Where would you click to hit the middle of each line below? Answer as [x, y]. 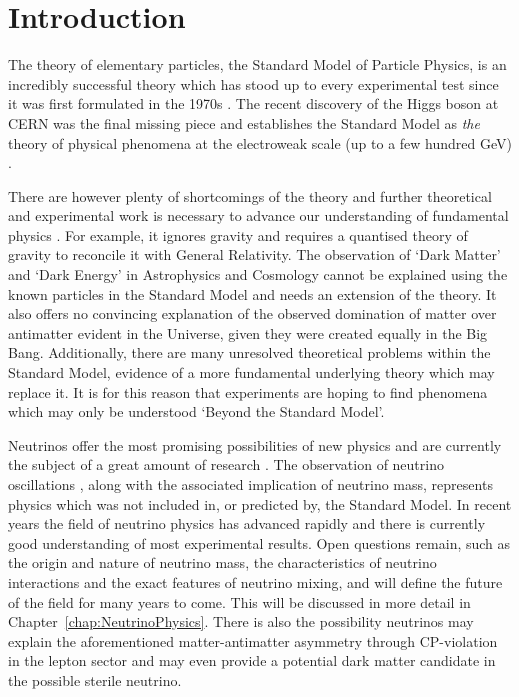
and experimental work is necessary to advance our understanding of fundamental [258, 215]
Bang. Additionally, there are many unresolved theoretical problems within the [249, 352]
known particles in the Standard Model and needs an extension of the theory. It [252, 293]
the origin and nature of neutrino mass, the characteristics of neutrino [222, 562]
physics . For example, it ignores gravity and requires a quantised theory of [238, 234]
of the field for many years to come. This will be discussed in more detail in [239, 601]
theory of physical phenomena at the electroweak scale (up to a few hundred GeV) [260, 142]
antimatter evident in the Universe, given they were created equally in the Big [248, 332]
